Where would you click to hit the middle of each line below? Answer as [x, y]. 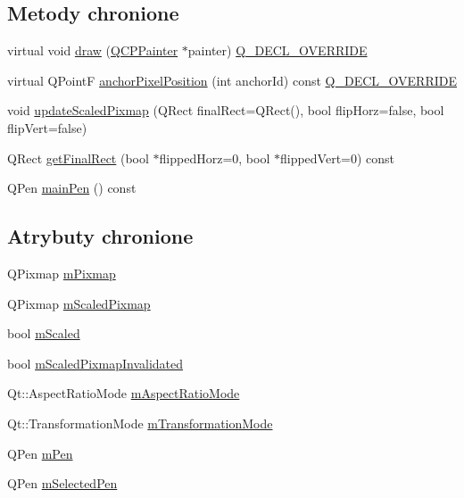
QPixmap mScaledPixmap [79, 303]
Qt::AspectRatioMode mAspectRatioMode [124, 393]
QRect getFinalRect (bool [78, 158]
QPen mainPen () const [72, 188]
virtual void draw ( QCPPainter [93, 50]
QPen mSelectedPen [62, 483]
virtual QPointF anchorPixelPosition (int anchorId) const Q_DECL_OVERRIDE [232, 80]
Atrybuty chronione [100, 236]
